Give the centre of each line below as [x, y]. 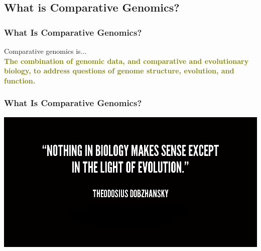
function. [20, 80]
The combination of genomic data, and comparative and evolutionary [126, 61]
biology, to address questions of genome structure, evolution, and [119, 71]
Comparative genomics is [42, 51]
